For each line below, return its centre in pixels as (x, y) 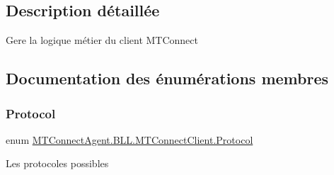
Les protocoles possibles (57, 163)
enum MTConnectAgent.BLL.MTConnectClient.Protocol (129, 139)
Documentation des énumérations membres (167, 78)
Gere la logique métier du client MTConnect (102, 40)
